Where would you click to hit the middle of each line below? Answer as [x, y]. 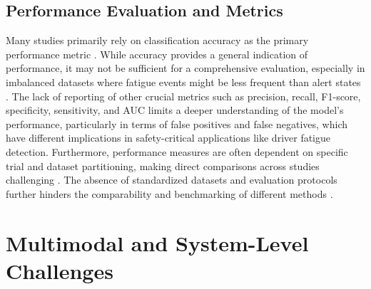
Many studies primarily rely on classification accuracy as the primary [157, 40]
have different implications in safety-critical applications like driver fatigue [168, 138]
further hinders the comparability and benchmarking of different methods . [169, 193]
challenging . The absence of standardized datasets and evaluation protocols [172, 180]
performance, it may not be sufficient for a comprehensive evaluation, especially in [185, 68]
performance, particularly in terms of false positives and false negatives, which [177, 124]
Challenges [60, 270]
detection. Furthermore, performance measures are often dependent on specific [177, 151]
